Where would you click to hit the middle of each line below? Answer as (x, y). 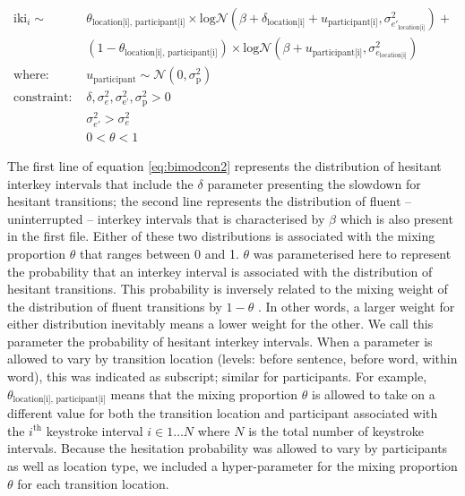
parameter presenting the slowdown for (314, 183)
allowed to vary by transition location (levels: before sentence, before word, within (232, 359)
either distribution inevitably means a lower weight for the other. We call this (220, 324)
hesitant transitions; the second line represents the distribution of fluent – (210, 201)
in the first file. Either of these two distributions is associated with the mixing (221, 236)
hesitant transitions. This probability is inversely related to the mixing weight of (228, 289)
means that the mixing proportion (204, 393)
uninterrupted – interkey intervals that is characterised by (166, 218)
